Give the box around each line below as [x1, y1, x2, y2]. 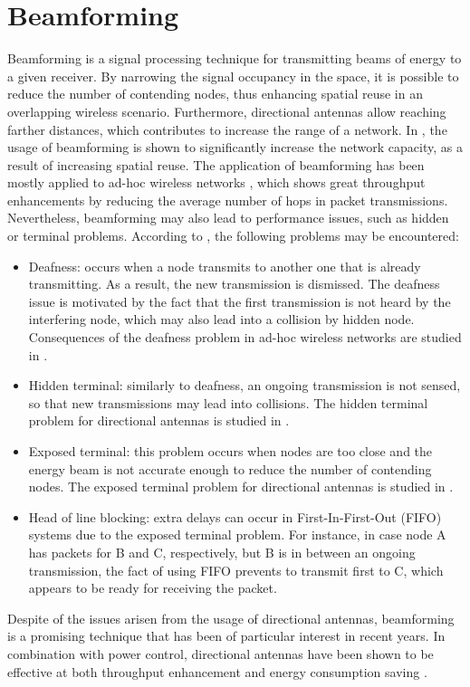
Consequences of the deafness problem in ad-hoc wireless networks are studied [28, 328, 462, 347]
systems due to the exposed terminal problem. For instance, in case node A [28, 525, 446, 544]
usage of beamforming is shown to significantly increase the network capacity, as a [7, 138, 463, 157]
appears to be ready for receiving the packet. [28, 578, 277, 597]
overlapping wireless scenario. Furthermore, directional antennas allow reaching [7, 101, 446, 120]
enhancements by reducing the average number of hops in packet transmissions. [7, 190, 448, 209]
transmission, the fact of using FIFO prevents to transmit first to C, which [28, 560, 444, 579]
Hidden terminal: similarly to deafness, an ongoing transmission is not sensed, [28, 376, 461, 395]
